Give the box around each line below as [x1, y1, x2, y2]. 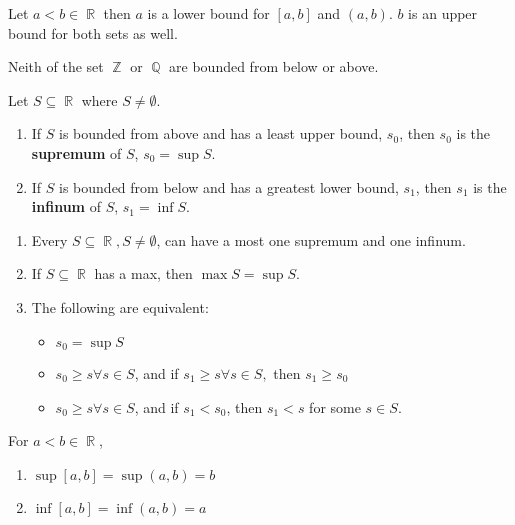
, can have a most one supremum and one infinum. [156, 229, 466, 250]
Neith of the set [8, 56, 104, 77]
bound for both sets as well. [8, 22, 178, 43]
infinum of [31, 196, 101, 217]
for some [309, 396, 361, 417]
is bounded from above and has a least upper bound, [59, 123, 383, 144]
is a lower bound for [147, 3, 270, 23]
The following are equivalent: [31, 296, 209, 317]
